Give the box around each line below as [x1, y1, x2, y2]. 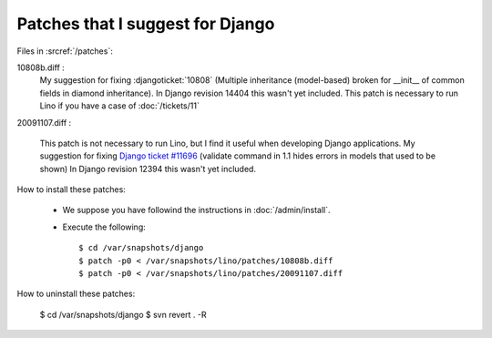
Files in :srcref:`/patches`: [16, 46, 113, 56]
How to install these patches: [16, 184, 127, 195]
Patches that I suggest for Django [16, 14, 275, 34]
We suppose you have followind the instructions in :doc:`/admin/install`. [62, 205, 332, 216]
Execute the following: [62, 221, 146, 232]
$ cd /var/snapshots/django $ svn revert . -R [39, 309, 207, 320]
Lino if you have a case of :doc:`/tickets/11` [39, 100, 200, 111]
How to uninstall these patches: [16, 288, 136, 300]
